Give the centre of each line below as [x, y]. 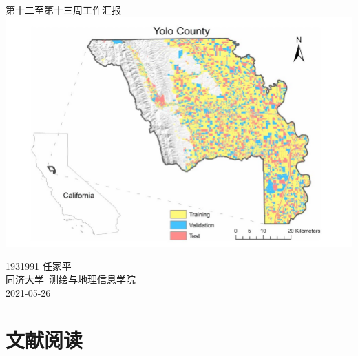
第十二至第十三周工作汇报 [63, 10]
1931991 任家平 [39, 265]
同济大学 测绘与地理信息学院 [71, 279]
